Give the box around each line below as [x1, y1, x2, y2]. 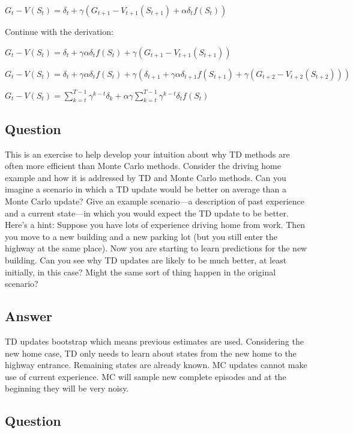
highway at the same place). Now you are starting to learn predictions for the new [5, 242, 307, 254]
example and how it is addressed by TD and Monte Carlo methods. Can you [5, 171, 286, 183]
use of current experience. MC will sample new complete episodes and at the [5, 370, 286, 382]
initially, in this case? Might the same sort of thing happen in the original [5, 265, 276, 278]
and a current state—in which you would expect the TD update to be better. [5, 206, 289, 219]
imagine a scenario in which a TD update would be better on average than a [5, 183, 286, 195]
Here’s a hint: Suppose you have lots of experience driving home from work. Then [5, 218, 306, 231]
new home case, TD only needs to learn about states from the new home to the [5, 346, 297, 359]
